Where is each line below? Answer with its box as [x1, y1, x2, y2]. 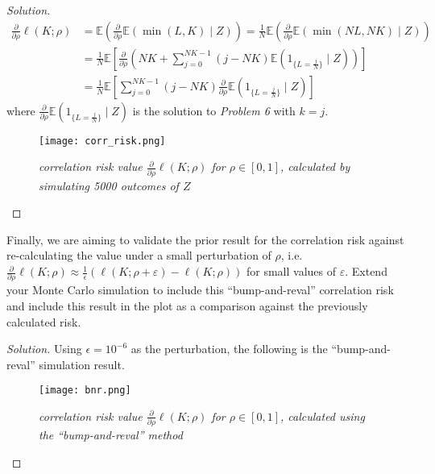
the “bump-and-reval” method [39, 426, 183, 443]
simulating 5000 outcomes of [39, 177, 179, 193]
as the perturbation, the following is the [130, 340, 328, 357]
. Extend [345, 263, 387, 280]
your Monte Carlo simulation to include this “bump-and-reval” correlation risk [6, 281, 394, 298]
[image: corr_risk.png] [39, 135, 166, 147]
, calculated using [280, 407, 365, 424]
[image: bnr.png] [39, 385, 131, 397]
